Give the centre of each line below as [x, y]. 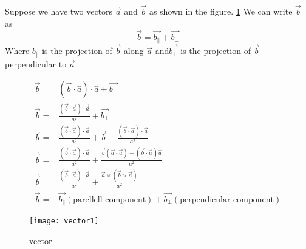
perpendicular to [36, 63]
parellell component [110, 200]
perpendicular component [227, 200]
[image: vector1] [64, 221]
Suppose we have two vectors [59, 11]
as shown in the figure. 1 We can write [221, 11]
